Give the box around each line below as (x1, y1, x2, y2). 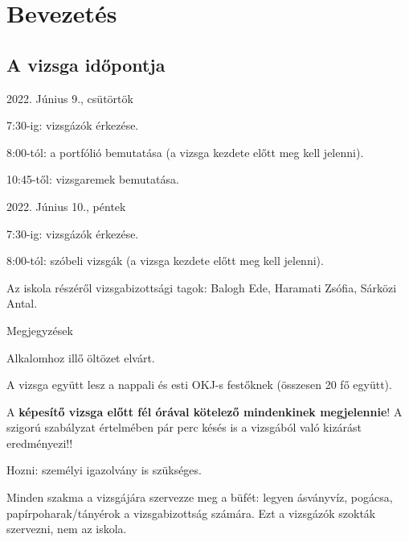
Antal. (6, 295, 38, 312)
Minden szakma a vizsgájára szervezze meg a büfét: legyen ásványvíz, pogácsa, (6, 489, 393, 506)
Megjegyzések (6, 321, 73, 338)
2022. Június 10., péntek (6, 197, 126, 214)
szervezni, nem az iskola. (6, 520, 127, 537)
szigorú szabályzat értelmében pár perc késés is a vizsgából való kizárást (6, 419, 362, 436)
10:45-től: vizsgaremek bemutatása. (6, 171, 179, 188)
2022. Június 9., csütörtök (6, 89, 133, 106)
